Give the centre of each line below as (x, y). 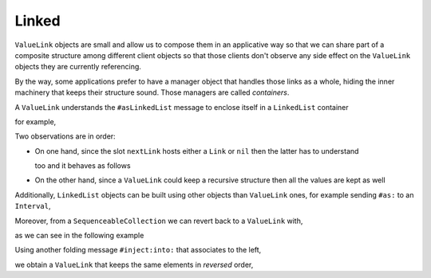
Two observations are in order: (65, 136)
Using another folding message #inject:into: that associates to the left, (138, 250)
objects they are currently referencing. (78, 67)
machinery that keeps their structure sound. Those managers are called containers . (152, 92)
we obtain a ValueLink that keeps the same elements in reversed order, (134, 264)
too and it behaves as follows (83, 166)
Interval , (33, 206)
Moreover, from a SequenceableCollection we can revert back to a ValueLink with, (159, 221)
